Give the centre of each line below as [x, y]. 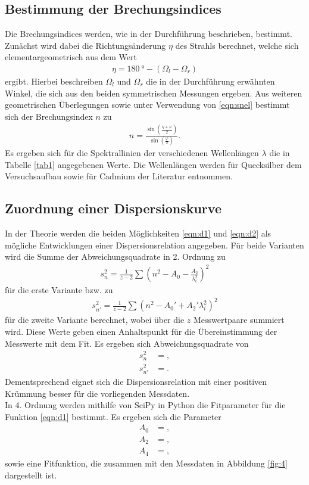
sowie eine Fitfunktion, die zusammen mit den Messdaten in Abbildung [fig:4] [146, 463]
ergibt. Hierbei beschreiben [54, 81]
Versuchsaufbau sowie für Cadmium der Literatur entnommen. [119, 176]
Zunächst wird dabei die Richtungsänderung [85, 45]
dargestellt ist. [31, 475]
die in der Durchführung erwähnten [210, 81]
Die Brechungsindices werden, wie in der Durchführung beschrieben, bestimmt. [149, 34]
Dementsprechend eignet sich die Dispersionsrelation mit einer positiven [136, 382]
